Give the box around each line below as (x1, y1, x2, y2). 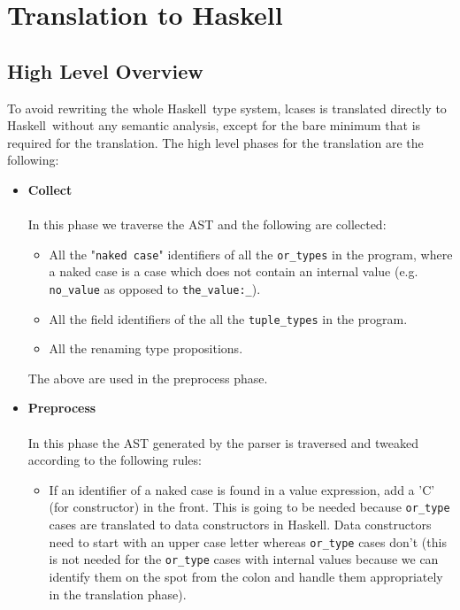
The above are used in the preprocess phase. (27, 368, 268, 387)
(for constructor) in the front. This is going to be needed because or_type (49, 498, 450, 516)
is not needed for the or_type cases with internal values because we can (49, 550, 439, 568)
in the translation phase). (49, 584, 187, 603)
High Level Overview (7, 57, 203, 84)
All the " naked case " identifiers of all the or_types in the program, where (49, 244, 453, 263)
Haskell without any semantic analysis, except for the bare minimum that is (7, 116, 421, 135)
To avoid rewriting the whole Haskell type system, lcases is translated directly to (7, 98, 447, 117)
